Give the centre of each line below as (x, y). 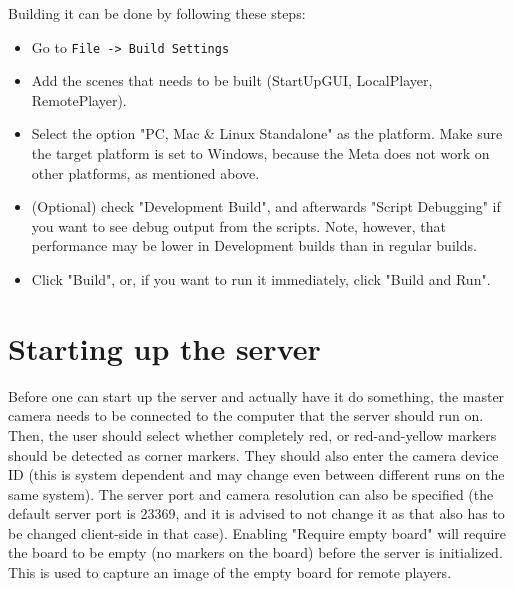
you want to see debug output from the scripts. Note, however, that (238, 225)
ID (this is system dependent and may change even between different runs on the (256, 474)
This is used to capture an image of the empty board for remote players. (230, 572)
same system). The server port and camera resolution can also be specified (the (251, 493)
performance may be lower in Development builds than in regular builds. (254, 245)
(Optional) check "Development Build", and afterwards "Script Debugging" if (266, 206)
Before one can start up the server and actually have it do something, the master (256, 395)
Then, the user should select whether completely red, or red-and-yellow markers (252, 434)
